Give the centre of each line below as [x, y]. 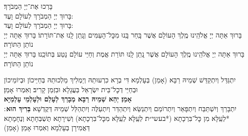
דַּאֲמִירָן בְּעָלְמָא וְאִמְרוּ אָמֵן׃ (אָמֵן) [47, 127]
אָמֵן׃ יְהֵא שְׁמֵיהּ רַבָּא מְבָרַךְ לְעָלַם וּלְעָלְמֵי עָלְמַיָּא [68, 99]
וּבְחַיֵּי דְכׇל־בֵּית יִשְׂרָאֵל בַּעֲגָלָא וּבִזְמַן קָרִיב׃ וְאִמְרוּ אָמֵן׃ [71, 89]
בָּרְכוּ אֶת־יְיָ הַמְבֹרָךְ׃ [28, 6]
